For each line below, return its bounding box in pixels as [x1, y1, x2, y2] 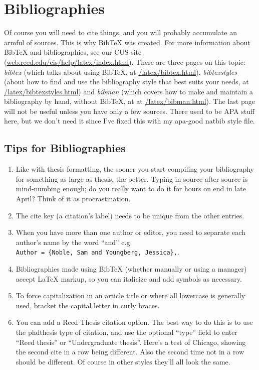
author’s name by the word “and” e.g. [16, 236, 132, 247]
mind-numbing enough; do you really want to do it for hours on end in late [16, 183, 246, 194]
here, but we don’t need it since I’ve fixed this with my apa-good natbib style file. [4, 115, 255, 126]
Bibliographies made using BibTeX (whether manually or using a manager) [16, 264, 247, 274]
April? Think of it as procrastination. [16, 193, 131, 204]
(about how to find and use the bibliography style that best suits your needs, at [4, 76, 249, 87]
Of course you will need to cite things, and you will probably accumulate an [4, 27, 237, 38]
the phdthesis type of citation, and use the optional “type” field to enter [16, 327, 237, 337]
